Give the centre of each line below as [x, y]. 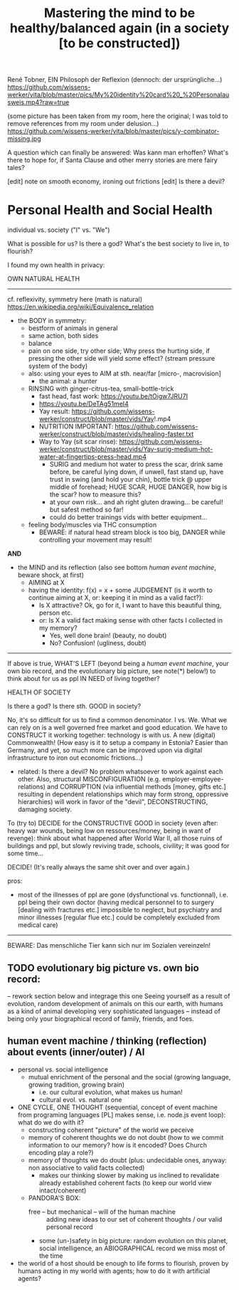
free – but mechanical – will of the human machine [102, 1212]
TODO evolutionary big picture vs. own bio [103, 968]
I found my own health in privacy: [56, 265]
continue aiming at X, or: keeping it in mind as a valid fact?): [116, 598]
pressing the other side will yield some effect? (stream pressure [122, 359]
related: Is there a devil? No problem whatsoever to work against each [120, 772]
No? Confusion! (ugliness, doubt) [98, 643]
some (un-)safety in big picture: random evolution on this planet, [133, 1240]
